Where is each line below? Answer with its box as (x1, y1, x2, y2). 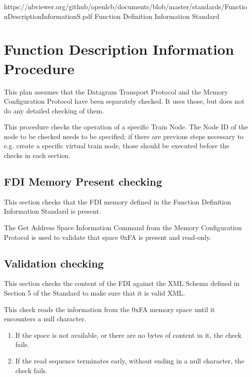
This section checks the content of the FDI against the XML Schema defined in (4, 278, 240, 288)
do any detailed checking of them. (4, 105, 104, 115)
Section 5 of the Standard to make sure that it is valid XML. (4, 288, 185, 298)
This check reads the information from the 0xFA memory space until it (4, 304, 215, 314)
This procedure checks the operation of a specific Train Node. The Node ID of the (4, 122, 248, 132)
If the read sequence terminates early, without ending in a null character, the (15, 356, 245, 365)
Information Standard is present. (4, 206, 101, 216)
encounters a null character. (4, 314, 86, 324)
